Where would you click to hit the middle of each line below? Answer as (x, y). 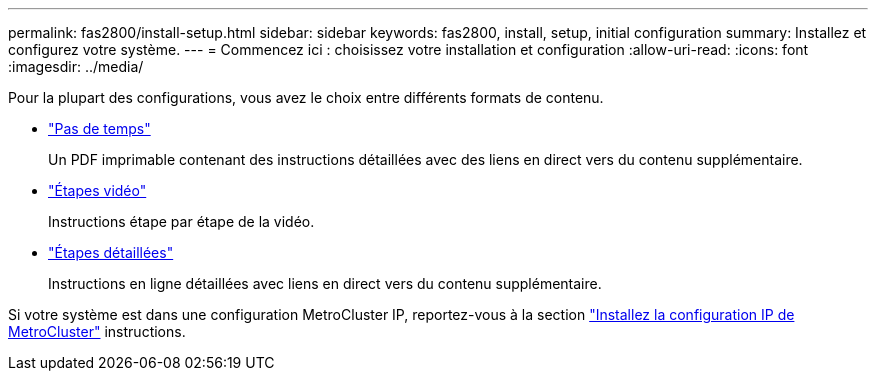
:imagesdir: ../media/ (76, 66)
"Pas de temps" (99, 128)
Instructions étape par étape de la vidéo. (181, 221)
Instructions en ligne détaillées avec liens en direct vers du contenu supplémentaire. (325, 283)
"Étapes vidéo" (97, 190)
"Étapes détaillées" (111, 252)
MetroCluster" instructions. (97, 331)
